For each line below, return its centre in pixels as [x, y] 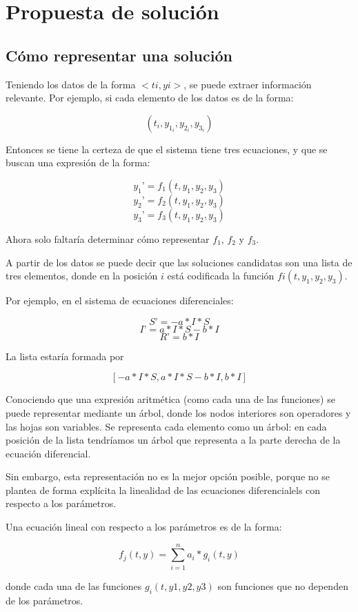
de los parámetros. [44, 600]
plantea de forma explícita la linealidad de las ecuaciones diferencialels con [163, 490]
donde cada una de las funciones [74, 585]
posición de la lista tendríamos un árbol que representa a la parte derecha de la [173, 440]
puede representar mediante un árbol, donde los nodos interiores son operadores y [178, 412]
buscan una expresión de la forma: [78, 162]
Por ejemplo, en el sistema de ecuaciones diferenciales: [120, 300]
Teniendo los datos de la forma [71, 84]
